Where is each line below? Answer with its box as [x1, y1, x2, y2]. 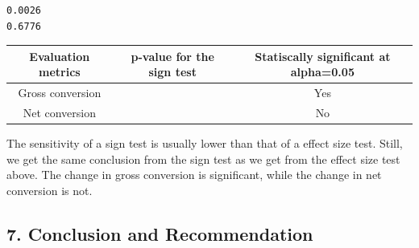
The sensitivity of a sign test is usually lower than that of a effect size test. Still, [6, 135, 403, 152]
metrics [39, 63, 81, 80]
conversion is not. [6, 181, 93, 198]
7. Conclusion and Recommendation [6, 221, 313, 246]
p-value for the [131, 47, 214, 64]
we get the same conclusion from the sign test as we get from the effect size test [6, 150, 400, 167]
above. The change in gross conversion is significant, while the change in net [6, 166, 382, 183]
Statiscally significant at [255, 47, 391, 64]
